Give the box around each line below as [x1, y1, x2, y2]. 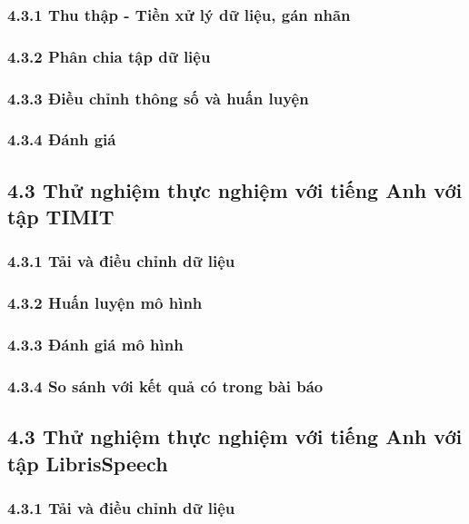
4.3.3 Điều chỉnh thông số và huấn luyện [7, 86, 309, 109]
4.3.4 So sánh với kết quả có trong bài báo [7, 375, 324, 397]
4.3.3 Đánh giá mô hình [7, 333, 184, 356]
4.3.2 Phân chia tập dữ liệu [7, 44, 211, 67]
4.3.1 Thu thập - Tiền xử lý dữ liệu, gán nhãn [7, 3, 351, 25]
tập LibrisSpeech [7, 449, 168, 477]
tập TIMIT [7, 203, 115, 231]
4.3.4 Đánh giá [7, 128, 116, 151]
